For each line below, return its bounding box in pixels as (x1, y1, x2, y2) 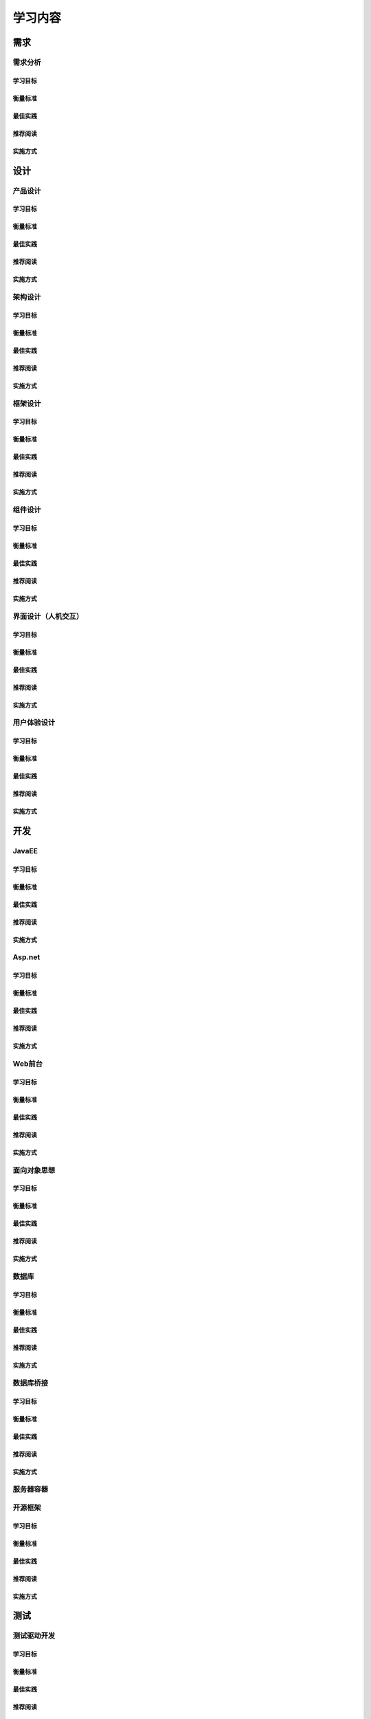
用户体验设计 (12, 718, 56, 727)
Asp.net (12, 952, 41, 962)
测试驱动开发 (12, 1631, 56, 1641)
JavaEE (12, 846, 38, 855)
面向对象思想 (12, 1165, 56, 1175)
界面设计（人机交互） (12, 611, 84, 621)
